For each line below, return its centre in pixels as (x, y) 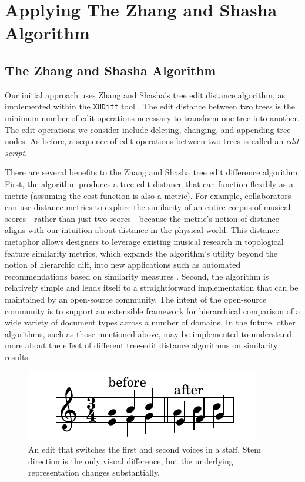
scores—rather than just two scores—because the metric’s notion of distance (142, 218)
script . (16, 152)
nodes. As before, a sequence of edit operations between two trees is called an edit (152, 141)
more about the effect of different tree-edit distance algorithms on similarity (141, 345)
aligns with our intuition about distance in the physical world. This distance (142, 230)
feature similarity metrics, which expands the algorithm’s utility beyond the (141, 253)
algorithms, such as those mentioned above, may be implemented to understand (148, 333)
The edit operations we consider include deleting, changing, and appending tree (148, 129)
